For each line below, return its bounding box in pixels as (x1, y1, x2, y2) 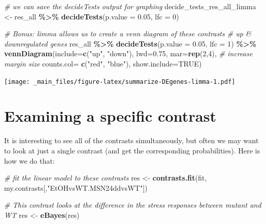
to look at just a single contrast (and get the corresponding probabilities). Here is (4, 145, 260, 155)
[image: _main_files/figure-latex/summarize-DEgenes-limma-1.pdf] (4, 78, 236, 85)
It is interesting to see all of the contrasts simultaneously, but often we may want (4, 135, 259, 146)
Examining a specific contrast (4, 105, 216, 126)
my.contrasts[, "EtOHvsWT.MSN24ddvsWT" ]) (4, 182, 148, 193)
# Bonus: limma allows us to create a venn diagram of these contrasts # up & (4, 28, 252, 39)
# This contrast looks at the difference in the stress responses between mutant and (4, 199, 261, 210)
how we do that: (4, 155, 55, 166)
